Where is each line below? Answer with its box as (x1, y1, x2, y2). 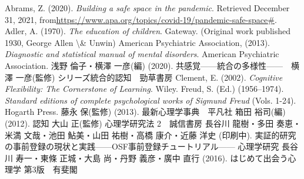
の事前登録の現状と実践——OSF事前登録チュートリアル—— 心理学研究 (5, 140, 279, 153)
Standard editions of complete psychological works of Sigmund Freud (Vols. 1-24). (5, 94, 296, 106)
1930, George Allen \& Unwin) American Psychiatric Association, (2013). (5, 36, 270, 48)
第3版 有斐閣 (24, 163, 78, 175)
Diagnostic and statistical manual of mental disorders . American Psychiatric (5, 48, 279, 60)
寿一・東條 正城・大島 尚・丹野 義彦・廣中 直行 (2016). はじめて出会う (15, 151, 288, 164)
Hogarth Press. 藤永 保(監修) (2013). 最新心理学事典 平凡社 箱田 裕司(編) (5, 105, 286, 118)
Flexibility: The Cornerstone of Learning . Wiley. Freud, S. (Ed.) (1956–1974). (5, 82, 284, 95)
